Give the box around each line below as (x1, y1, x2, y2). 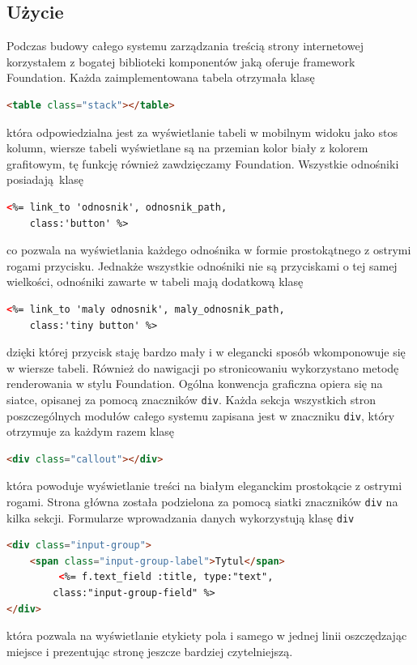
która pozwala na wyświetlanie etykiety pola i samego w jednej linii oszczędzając (6, 627, 407, 644)
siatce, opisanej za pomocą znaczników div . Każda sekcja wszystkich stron (6, 390, 376, 407)
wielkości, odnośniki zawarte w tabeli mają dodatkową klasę (6, 273, 304, 290)
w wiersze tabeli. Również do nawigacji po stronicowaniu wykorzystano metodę (6, 359, 399, 376)
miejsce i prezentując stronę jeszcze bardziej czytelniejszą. (6, 642, 293, 659)
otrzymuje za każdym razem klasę (6, 423, 175, 440)
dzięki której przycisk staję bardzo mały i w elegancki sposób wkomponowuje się (6, 343, 406, 360)
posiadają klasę (6, 171, 84, 188)
